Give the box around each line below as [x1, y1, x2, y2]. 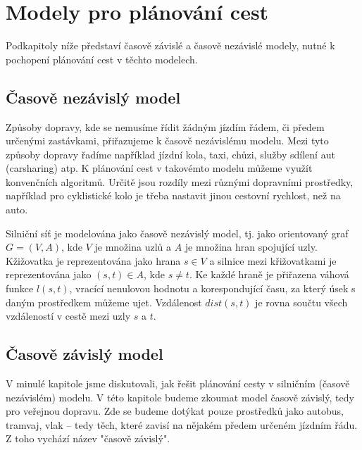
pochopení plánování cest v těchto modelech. [6, 51, 198, 66]
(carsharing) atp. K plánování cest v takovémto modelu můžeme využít [6, 161, 313, 175]
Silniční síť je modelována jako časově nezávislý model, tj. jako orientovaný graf [6, 225, 349, 240]
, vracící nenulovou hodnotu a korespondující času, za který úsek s [69, 281, 356, 296]
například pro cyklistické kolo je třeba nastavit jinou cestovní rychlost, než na [6, 188, 341, 203]
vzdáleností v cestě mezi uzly [6, 308, 131, 323]
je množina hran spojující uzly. [185, 239, 318, 254]
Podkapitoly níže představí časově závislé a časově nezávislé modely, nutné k [6, 38, 335, 53]
